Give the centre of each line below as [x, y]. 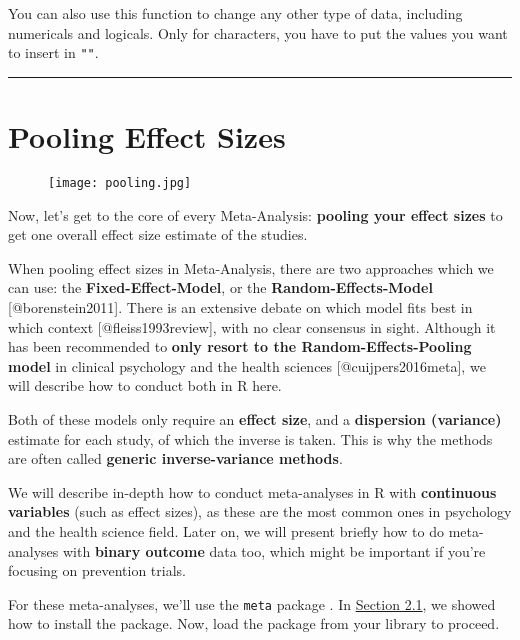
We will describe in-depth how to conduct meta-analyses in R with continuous [252, 491]
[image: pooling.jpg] [120, 182]
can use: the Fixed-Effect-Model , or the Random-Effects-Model [220, 287]
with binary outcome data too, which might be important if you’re [274, 550]
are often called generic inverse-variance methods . [175, 458]
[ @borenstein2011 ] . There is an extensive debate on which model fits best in [240, 307]
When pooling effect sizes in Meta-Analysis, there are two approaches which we [251, 267]
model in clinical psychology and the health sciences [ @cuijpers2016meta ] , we [247, 365]
